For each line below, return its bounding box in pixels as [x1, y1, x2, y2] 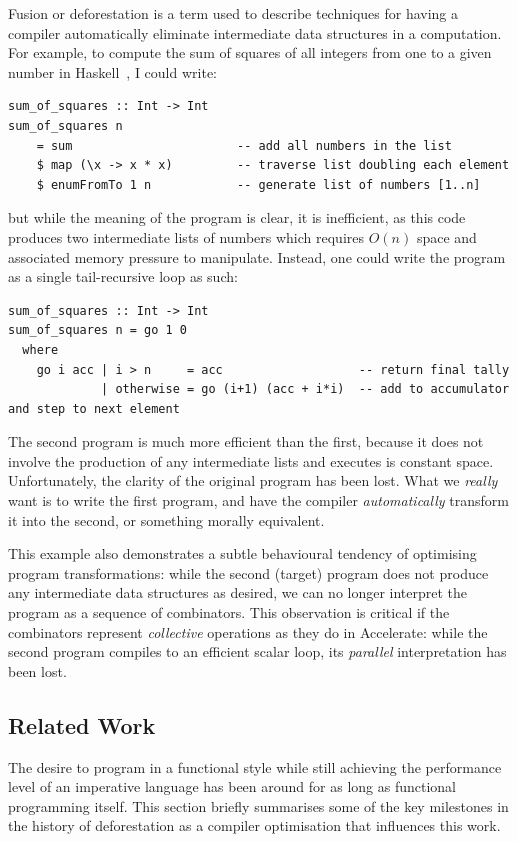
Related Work [8, 709, 156, 740]
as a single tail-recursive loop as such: [8, 266, 238, 287]
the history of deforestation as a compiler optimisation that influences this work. [8, 815, 501, 836]
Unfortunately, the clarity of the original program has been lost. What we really [8, 470, 498, 491]
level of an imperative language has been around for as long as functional [8, 776, 456, 797]
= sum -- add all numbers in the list [36, 138, 452, 153]
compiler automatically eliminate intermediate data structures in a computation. [8, 22, 502, 43]
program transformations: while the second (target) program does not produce [8, 562, 489, 583]
